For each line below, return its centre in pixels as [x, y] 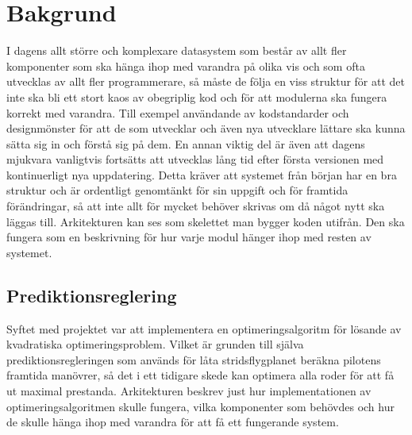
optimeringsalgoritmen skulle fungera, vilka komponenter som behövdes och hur [200, 406]
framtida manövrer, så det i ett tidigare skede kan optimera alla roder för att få [200, 375]
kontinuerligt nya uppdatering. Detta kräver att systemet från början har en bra [202, 174]
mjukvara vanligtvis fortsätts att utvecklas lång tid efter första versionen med [195, 159]
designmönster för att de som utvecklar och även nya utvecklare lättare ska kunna [206, 128]
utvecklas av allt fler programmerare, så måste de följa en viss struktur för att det [206, 81]
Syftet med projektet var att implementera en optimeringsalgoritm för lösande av [204, 328]
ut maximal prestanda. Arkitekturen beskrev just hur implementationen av [189, 391]
